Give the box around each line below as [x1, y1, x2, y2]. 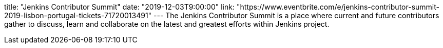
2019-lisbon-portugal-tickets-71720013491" [4, 11, 152, 20]
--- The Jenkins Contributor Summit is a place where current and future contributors [153, 11, 439, 20]
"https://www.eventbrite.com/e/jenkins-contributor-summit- [236, 3, 439, 11]
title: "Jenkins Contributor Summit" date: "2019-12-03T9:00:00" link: [4, 3, 235, 11]
